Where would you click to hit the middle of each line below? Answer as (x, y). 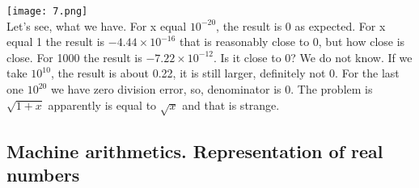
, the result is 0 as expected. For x (301, 25)
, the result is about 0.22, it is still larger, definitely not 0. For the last (225, 73)
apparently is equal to (102, 104)
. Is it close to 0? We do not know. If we (313, 57)
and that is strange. (231, 104)
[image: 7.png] (47, 11)
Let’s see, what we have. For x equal (97, 25)
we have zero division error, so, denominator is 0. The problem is (212, 89)
